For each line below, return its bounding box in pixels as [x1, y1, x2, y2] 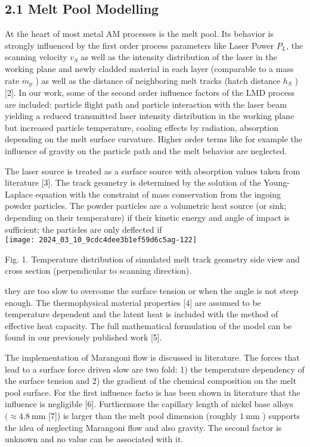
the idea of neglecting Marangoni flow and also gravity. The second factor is [5, 421, 282, 433]
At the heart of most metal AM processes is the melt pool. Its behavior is [5, 27, 274, 40]
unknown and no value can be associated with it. [5, 433, 184, 445]
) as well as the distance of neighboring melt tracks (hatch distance [35, 74, 281, 86]
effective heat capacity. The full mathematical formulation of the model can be [5, 319, 292, 332]
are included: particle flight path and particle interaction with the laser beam [5, 98, 287, 110]
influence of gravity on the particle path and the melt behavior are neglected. [5, 145, 287, 157]
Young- [263, 176, 290, 189]
